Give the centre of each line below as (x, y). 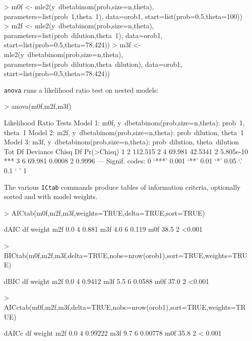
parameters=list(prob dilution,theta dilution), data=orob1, (93, 64)
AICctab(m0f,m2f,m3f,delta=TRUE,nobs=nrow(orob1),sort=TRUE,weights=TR (125, 307)
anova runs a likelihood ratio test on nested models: (81, 90)
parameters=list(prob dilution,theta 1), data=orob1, (83, 35)
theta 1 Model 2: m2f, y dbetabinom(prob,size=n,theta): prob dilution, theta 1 (124, 132)
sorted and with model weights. (51, 196)
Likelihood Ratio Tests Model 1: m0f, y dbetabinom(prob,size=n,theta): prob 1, (124, 122)
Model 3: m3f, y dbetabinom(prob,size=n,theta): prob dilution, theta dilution (122, 142)
